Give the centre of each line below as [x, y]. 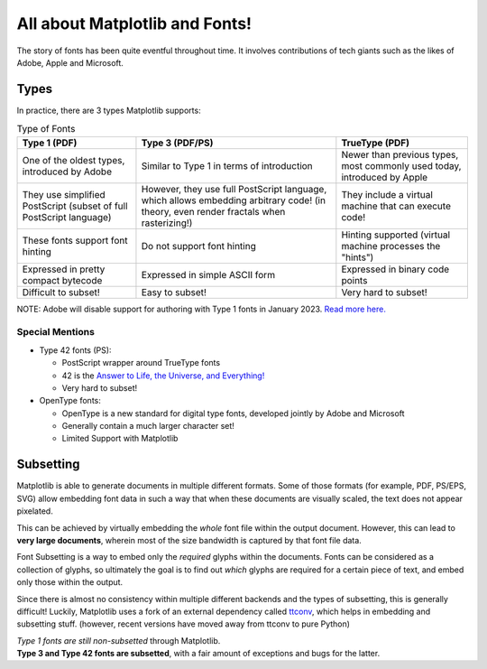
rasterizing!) [167, 223]
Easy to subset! [174, 292]
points [354, 280]
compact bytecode [62, 280]
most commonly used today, [401, 165]
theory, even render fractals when [213, 211]
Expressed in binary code [395, 269]
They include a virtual [387, 194]
